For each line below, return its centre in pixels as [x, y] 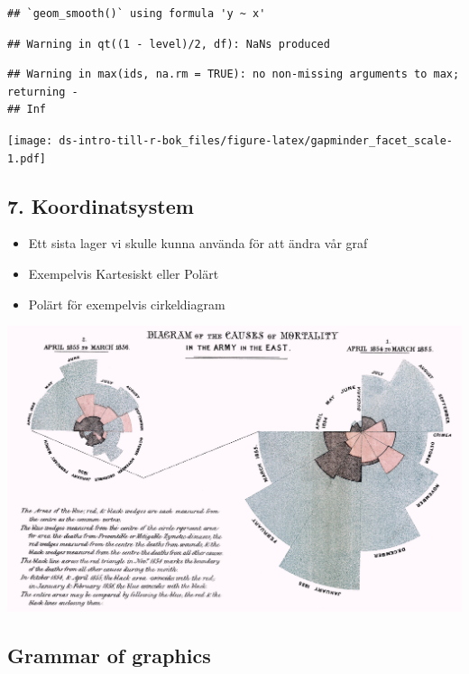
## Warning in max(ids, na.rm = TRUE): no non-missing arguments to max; [234, 74]
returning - [43, 92]
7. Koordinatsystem [101, 205]
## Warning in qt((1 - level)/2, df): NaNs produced [169, 44]
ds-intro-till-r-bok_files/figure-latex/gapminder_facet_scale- [256, 140]
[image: [30, 140]
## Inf [27, 110]
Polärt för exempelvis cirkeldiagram [127, 304]
